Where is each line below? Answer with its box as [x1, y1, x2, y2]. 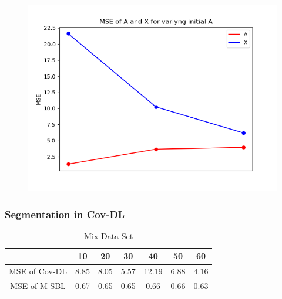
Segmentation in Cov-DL [5, 206, 125, 221]
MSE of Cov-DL [9, 265, 67, 277]
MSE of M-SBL [10, 280, 66, 292]
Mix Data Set [84, 229, 133, 242]
